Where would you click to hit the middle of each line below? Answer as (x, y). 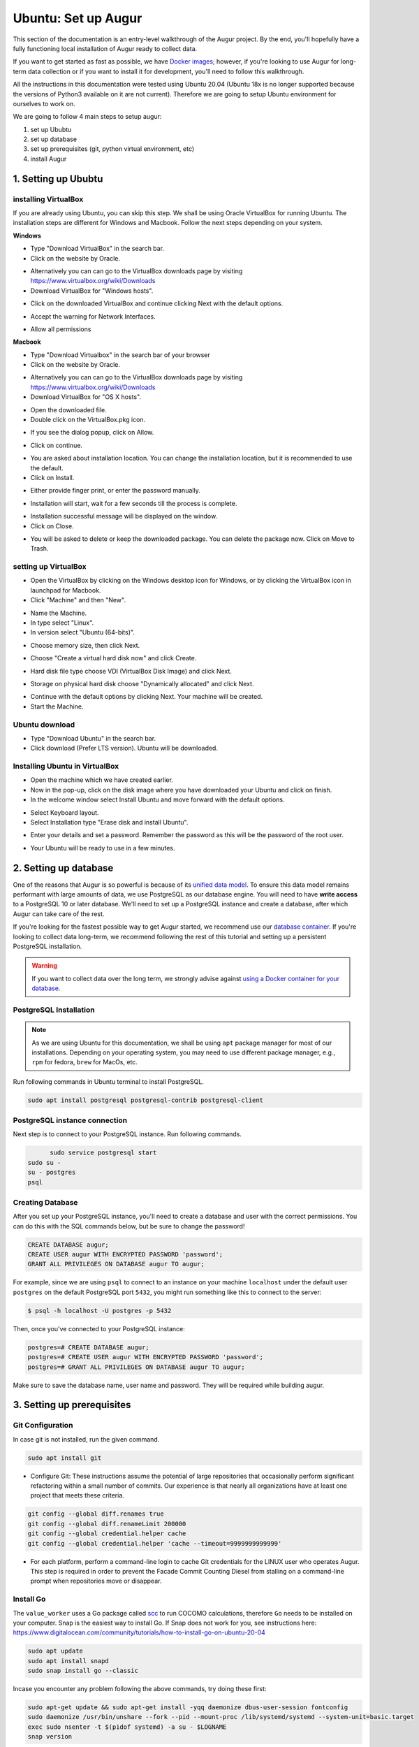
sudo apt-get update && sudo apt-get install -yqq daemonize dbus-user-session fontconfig (188, 1708)
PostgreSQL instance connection (70, 1120)
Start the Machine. (57, 706)
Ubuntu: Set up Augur (78, 18)
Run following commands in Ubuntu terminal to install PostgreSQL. (108, 1081)
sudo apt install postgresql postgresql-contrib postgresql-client (146, 1100)
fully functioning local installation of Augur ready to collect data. (105, 48)
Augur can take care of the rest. (59, 914)
